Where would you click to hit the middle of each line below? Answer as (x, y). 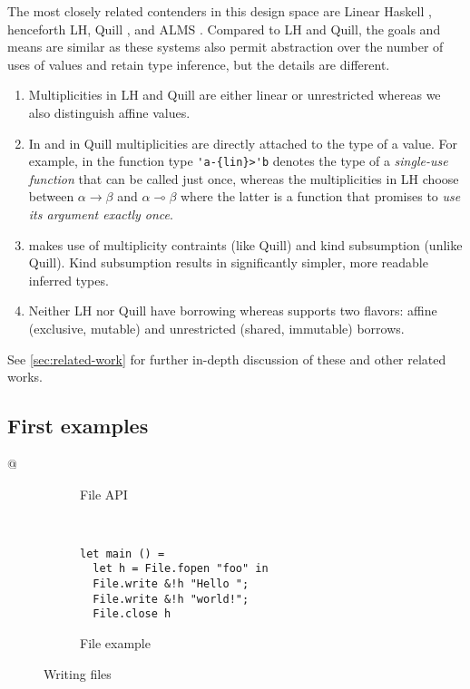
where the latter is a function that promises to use (320, 196)
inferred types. (69, 280)
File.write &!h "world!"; (171, 599)
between (51, 196)
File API (104, 494)
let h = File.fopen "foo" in (181, 569)
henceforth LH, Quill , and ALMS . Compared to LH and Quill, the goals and (224, 29)
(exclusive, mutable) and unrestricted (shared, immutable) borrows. (216, 328)
